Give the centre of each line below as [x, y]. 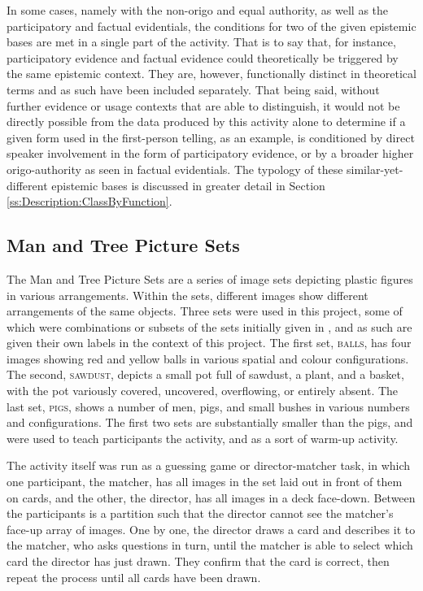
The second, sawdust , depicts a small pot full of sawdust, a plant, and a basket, [205, 374]
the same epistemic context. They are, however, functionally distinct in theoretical [211, 74]
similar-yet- [375, 169]
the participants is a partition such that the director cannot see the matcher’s [200, 513]
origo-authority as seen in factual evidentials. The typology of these [175, 169]
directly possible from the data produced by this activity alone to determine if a [206, 122]
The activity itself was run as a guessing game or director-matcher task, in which [209, 465]
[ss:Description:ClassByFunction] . [89, 201]
